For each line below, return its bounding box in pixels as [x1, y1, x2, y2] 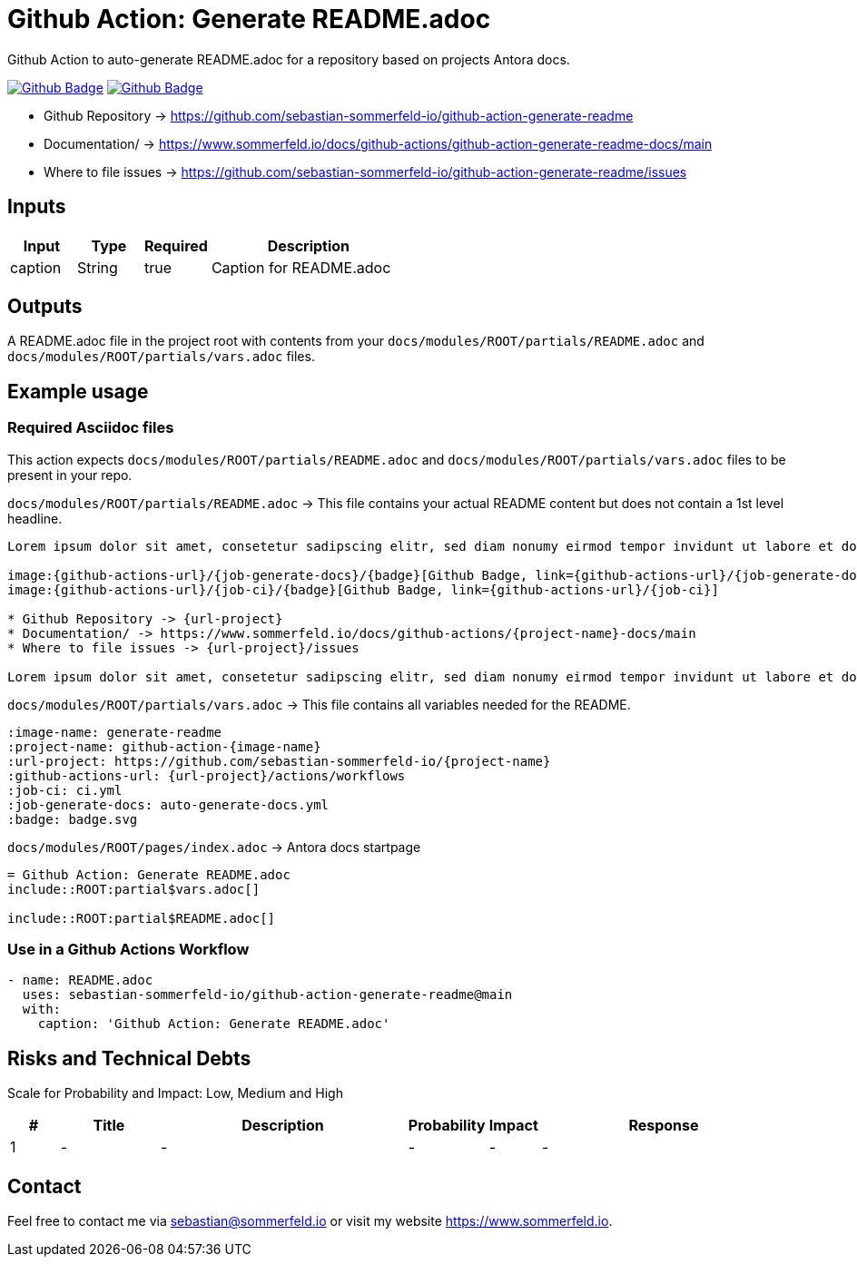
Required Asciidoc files [7, 418, 174, 437]
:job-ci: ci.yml [7, 782, 123, 798]
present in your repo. [7, 466, 133, 483]
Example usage [7, 379, 149, 403]
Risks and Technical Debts [7, 1046, 251, 1070]
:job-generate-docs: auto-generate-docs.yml [7, 797, 330, 812]
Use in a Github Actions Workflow [7, 940, 250, 959]
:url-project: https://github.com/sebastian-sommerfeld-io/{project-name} [7, 753, 551, 769]
